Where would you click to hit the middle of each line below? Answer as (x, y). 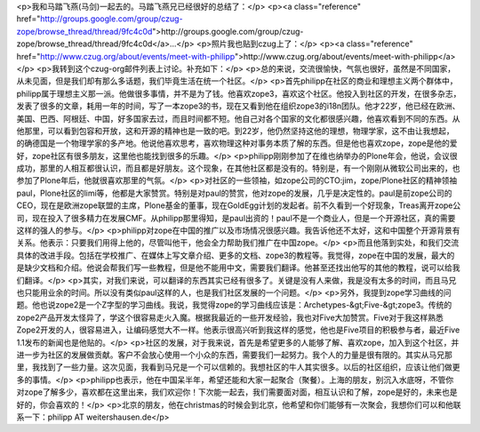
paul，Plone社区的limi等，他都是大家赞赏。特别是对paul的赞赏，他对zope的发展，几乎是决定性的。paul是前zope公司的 (234, 193)
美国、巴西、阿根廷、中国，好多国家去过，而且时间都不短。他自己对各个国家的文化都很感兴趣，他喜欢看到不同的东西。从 (238, 118)
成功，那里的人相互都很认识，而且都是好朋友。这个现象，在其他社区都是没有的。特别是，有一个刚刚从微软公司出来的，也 (238, 168)
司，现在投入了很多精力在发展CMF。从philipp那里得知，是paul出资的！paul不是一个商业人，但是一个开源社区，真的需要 (236, 218)
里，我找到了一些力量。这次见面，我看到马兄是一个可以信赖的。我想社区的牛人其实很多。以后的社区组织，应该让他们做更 (238, 367)
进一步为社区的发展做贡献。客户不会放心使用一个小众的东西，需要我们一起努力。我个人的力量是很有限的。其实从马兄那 (234, 355)
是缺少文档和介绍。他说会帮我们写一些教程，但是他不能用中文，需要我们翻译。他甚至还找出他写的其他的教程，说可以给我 (238, 268)
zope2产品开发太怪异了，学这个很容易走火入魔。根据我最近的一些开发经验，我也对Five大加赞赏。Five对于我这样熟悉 (230, 317)
